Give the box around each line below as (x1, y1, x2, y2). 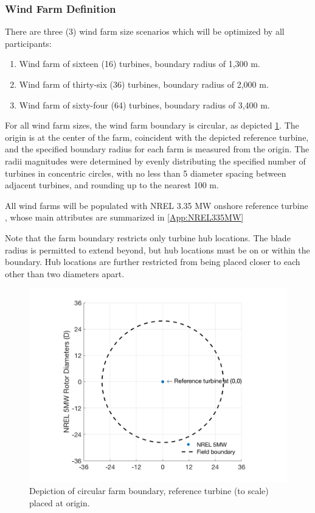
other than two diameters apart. (5, 267, 125, 280)
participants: (5, 37, 52, 49)
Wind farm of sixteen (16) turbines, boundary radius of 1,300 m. (19, 57, 260, 70)
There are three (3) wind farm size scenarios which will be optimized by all (5, 25, 285, 38)
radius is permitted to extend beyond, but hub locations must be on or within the (5, 243, 310, 256)
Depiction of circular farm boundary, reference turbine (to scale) (29, 484, 269, 497)
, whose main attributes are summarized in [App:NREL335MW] (5, 211, 244, 224)
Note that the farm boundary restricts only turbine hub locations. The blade (5, 231, 291, 244)
